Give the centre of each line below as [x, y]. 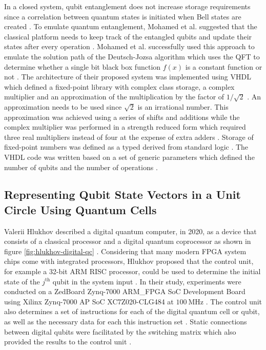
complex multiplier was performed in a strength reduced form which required [125, 127]
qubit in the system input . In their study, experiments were [147, 281]
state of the [22, 281]
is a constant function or [224, 66]
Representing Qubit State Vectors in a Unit [122, 194]
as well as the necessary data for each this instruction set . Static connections [126, 322]
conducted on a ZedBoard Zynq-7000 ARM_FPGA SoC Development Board [125, 291]
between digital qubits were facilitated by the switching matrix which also [120, 331]
